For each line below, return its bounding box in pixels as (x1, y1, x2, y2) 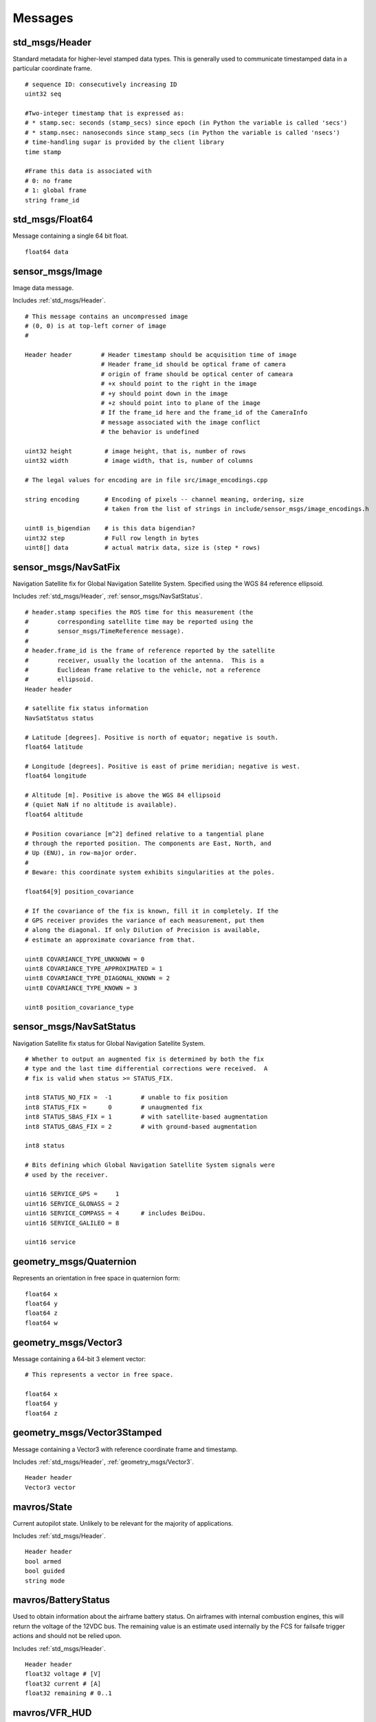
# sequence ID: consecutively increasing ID (25, 80, 178, 88)
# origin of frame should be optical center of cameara (100, 370, 294, 378)
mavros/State (12, 1501, 73, 1513)
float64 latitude (25, 743, 83, 751)
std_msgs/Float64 (12, 214, 93, 225)
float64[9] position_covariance (25, 887, 134, 895)
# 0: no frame (25, 176, 72, 185)
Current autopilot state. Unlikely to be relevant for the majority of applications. (12, 1519, 234, 1527)
